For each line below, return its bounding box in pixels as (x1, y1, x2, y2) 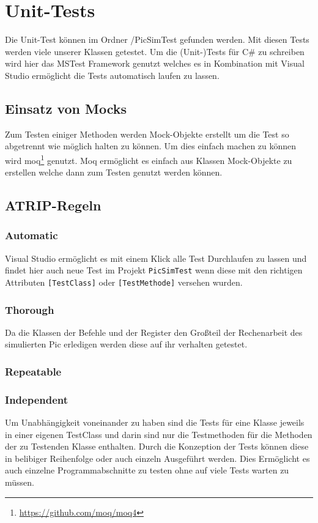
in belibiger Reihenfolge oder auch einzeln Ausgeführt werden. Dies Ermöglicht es (5, 451, 310, 464)
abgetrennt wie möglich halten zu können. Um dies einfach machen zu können (5, 139, 297, 152)
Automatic (5, 228, 58, 243)
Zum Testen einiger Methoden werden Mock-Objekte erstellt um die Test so (5, 127, 289, 140)
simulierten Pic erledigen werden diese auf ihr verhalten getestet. (5, 338, 248, 351)
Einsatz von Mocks (5, 98, 127, 117)
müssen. (5, 476, 34, 489)
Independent (5, 391, 68, 407)
